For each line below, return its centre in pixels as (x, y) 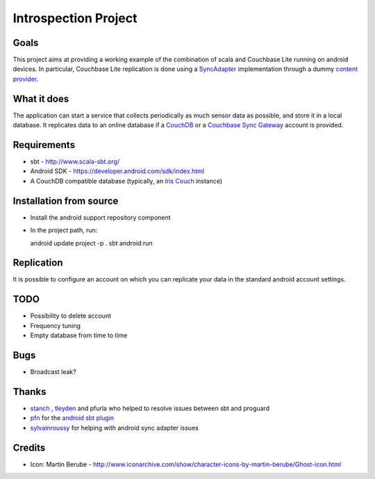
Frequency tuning (56, 325)
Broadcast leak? (53, 372)
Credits (29, 447)
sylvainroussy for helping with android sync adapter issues (115, 428)
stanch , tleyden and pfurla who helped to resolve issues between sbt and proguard (150, 408)
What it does (41, 98)
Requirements (44, 145)
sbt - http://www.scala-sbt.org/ (75, 162)
